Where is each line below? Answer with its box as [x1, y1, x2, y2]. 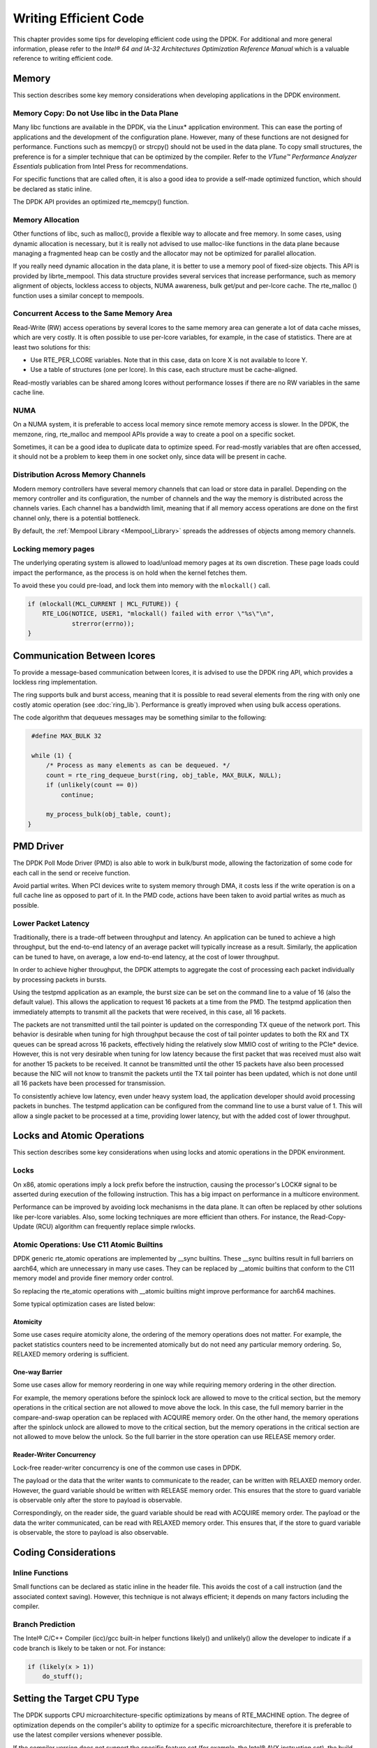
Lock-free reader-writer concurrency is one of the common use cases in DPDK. [13, 1463, 242, 1472]
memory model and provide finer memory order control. [13, 1274, 174, 1282]
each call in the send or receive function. [13, 868, 131, 877]
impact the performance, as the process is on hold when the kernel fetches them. [13, 568, 248, 577]
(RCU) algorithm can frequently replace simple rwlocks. [35, 1222, 195, 1231]
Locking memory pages [13, 544, 95, 554]
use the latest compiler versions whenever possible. [13, 1731, 163, 1739]
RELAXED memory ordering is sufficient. [13, 1350, 129, 1359]
